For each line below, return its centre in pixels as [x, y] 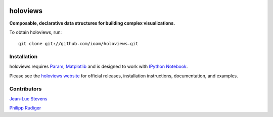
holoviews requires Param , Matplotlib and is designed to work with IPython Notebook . [99, 67]
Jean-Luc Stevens [28, 98]
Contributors [26, 89]
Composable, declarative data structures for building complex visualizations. [92, 23]
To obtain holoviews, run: [36, 32]
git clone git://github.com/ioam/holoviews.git [78, 44]
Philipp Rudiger [25, 108]
